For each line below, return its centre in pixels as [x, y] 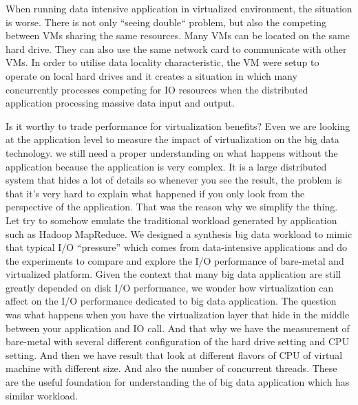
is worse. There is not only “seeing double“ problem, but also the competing [166, 22]
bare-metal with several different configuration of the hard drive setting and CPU [178, 341]
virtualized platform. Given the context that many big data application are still [173, 274]
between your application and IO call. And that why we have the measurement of [178, 328]
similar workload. [42, 395]
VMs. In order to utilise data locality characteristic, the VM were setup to [162, 62]
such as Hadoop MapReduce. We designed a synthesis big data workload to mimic [179, 233]
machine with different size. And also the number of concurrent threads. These [171, 368]
